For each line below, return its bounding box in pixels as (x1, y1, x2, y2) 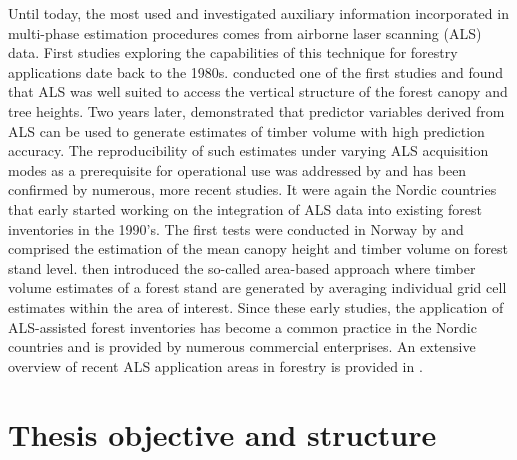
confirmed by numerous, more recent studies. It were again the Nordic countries (8, 179, 497, 200)
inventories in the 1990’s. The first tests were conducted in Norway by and (8, 218, 464, 239)
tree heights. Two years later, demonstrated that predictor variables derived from (8, 100, 505, 121)
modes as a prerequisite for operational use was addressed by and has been (8, 159, 467, 180)
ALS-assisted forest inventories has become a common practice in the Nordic (8, 316, 477, 337)
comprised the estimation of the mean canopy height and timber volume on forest (8, 238, 509, 259)
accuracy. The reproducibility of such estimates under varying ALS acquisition (8, 140, 489, 161)
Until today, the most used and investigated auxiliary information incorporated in (8, 3, 509, 23)
